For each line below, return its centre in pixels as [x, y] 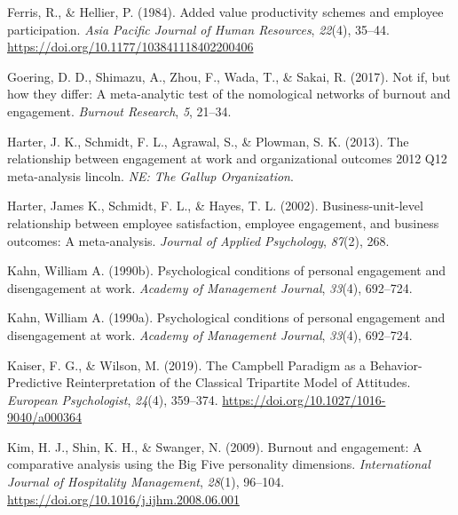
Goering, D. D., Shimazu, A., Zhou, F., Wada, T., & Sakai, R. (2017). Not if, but [229, 76]
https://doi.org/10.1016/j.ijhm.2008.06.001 [123, 499]
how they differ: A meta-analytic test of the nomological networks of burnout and [229, 94]
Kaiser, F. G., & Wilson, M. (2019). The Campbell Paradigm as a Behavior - [215, 364]
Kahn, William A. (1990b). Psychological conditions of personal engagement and [227, 270]
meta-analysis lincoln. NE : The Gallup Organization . [150, 175]
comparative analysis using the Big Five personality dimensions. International [219, 464]
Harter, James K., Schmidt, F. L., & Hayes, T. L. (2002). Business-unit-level [215, 206]
